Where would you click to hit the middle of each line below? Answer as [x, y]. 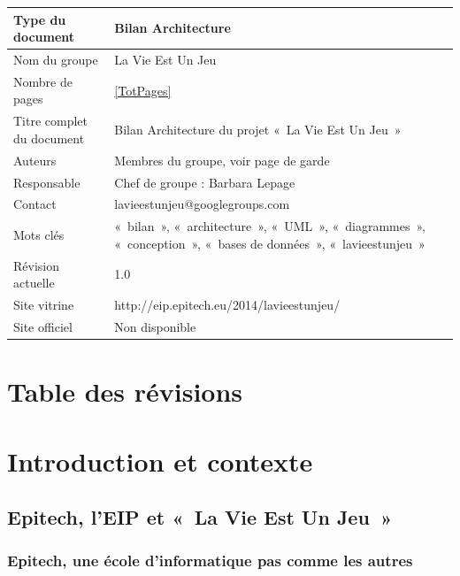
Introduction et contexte [160, 461]
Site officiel [43, 326]
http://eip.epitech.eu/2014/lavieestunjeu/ [227, 305]
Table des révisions [125, 392]
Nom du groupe [56, 59]
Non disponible [155, 326]
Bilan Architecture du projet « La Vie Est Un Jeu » [258, 130]
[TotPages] [143, 90]
